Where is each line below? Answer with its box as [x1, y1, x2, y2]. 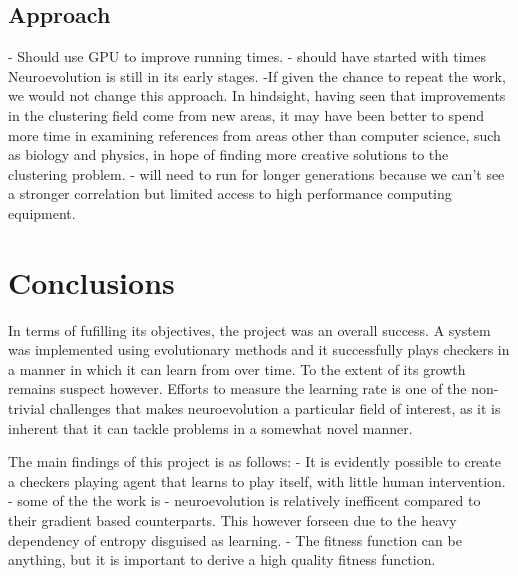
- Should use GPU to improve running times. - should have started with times [8, 46, 486, 67]
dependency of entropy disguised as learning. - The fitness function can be [8, 529, 462, 550]
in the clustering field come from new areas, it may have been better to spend [8, 104, 484, 125]
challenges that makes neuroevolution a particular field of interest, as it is [49, 398, 501, 419]
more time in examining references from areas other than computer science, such [8, 124, 501, 145]
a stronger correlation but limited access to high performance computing [8, 183, 452, 204]
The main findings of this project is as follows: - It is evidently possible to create [8, 451, 501, 472]
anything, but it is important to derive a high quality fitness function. [8, 549, 436, 570]
